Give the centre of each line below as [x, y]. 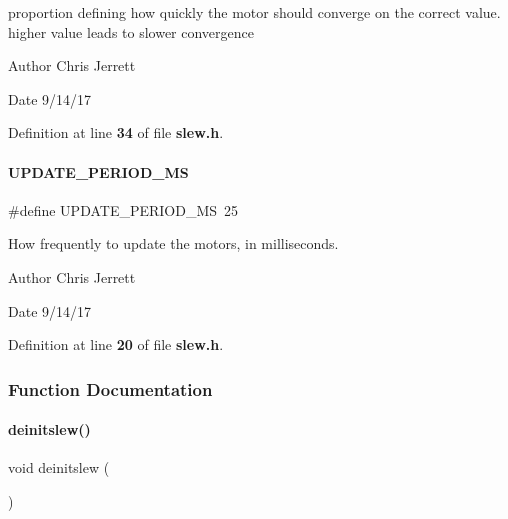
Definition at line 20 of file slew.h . [116, 344]
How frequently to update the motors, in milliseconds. [173, 243]
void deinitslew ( [59, 467]
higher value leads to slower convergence [131, 31]
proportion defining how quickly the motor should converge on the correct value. [254, 12]
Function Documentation [110, 388]
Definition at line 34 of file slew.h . [116, 132]
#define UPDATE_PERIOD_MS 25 [123, 209]
